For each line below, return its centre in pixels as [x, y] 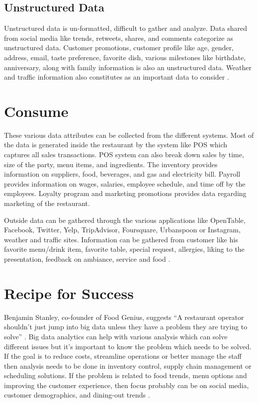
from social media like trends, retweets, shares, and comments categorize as [119, 38]
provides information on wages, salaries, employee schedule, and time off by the [125, 183]
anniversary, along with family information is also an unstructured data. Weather [128, 67]
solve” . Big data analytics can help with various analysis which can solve [116, 336]
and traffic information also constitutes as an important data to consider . [117, 77]
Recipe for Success [69, 293]
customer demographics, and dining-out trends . [77, 395]
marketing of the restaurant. [47, 203]
